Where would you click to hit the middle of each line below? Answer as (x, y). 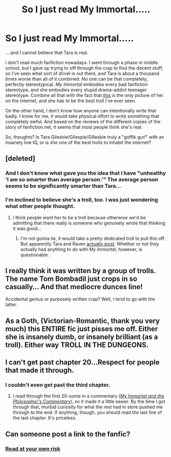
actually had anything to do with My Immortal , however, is (81, 249)
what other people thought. (40, 206)
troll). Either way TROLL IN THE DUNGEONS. (77, 345)
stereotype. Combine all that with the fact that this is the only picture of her (84, 95)
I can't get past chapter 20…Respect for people (82, 362)
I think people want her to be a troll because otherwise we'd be (79, 217)
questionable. (35, 255)
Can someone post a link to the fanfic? (68, 434)
